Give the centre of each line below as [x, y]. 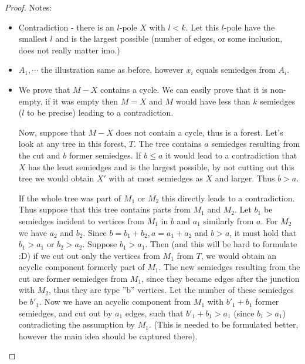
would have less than [213, 101]
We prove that [44, 89]
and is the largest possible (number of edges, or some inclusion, [169, 38]
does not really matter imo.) [69, 50]
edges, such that [154, 313]
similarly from [228, 220]
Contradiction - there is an [66, 27]
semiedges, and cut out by [65, 313]
